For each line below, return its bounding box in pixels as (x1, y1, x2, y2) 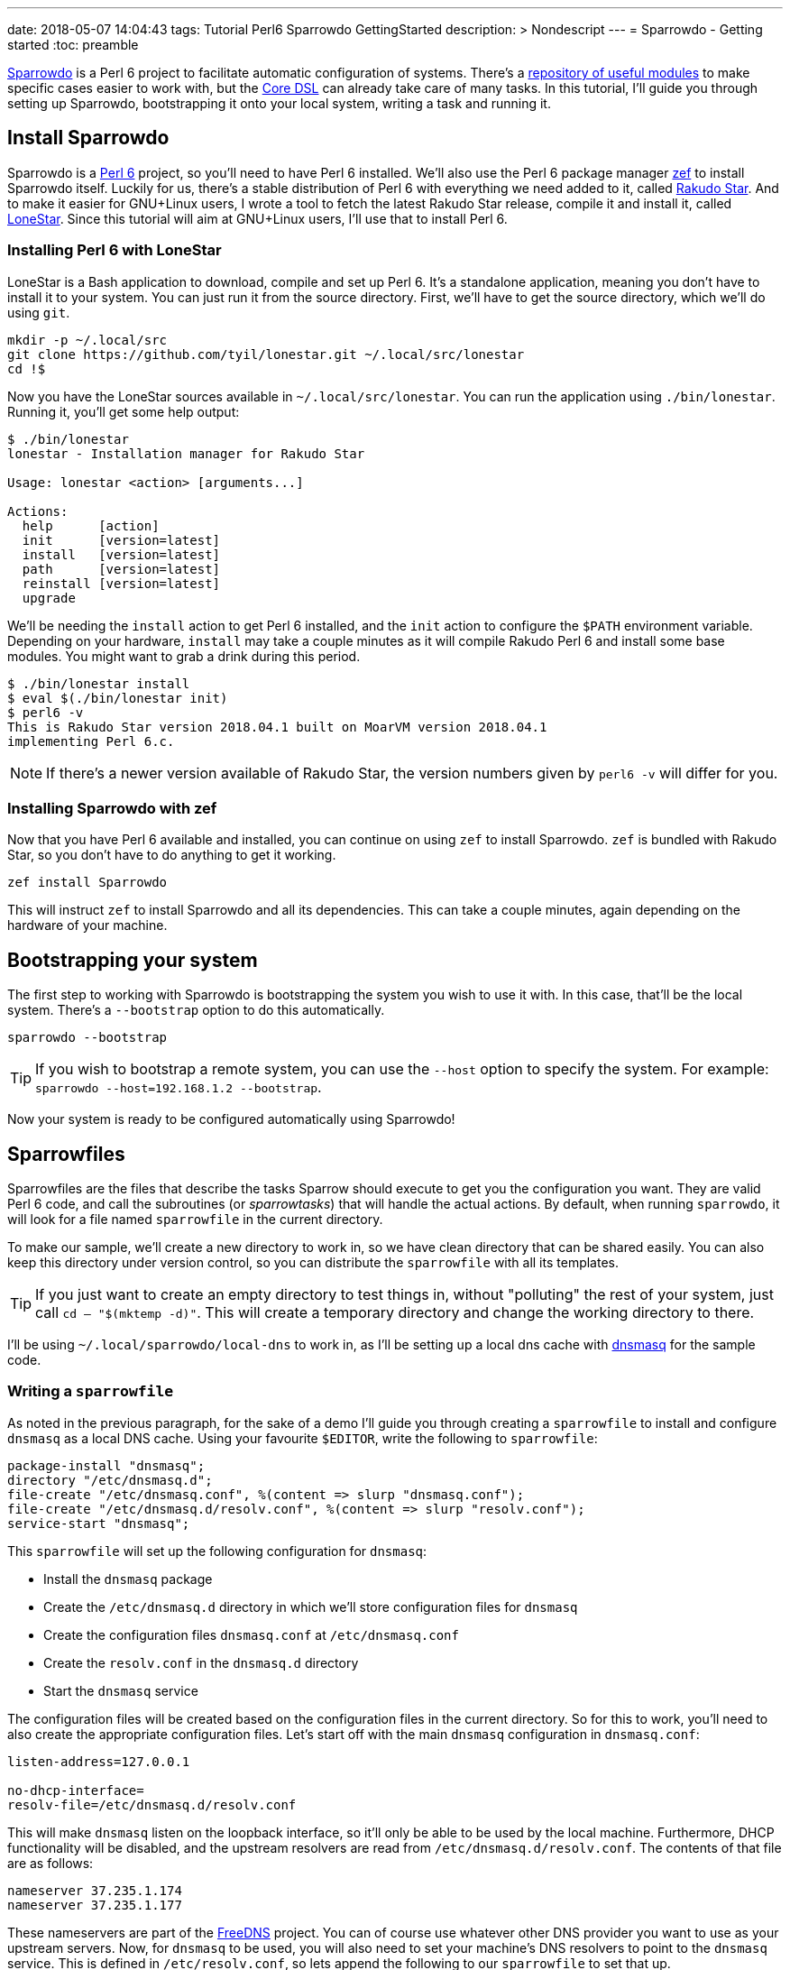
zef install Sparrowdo (7, 875, 168, 890)
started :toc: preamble (7, 37, 139, 52)
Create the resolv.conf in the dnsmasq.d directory (43, 1654, 359, 1671)
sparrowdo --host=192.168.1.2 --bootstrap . (35, 1078, 322, 1097)
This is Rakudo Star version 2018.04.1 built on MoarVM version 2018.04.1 (7, 719, 547, 734)
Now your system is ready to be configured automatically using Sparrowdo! (7, 1111, 455, 1128)
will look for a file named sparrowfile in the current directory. (7, 1211, 383, 1228)
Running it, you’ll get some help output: (7, 403, 240, 419)
